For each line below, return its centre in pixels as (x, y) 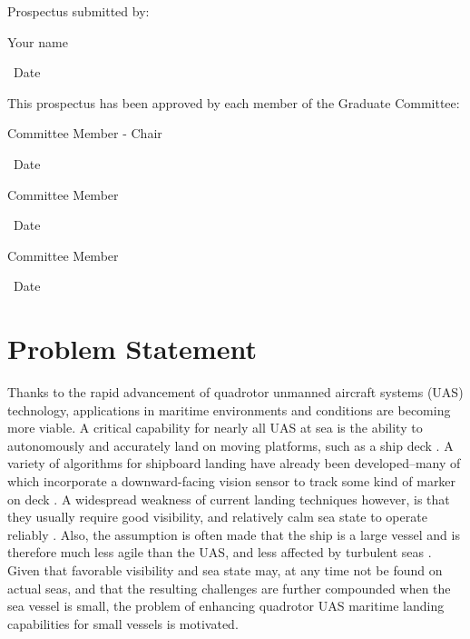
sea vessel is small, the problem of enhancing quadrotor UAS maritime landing (226, 606)
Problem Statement (132, 349)
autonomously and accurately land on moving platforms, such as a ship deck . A (230, 445)
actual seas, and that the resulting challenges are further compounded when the (229, 588)
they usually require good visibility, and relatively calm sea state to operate (217, 517)
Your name (38, 41)
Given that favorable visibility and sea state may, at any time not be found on (225, 570)
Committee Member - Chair (85, 133)
